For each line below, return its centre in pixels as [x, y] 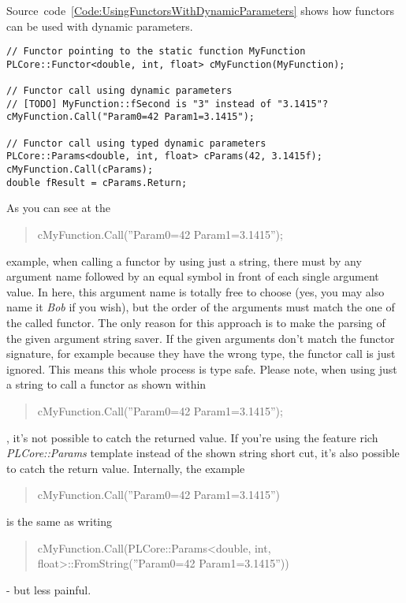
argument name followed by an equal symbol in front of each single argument [193, 276]
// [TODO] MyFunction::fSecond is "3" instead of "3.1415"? [168, 104]
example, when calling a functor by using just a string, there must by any [184, 261]
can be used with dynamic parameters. [100, 26]
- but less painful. [49, 589]
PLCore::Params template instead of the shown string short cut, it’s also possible [203, 453]
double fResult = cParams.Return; [97, 182]
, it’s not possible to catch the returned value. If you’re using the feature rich [192, 437]
